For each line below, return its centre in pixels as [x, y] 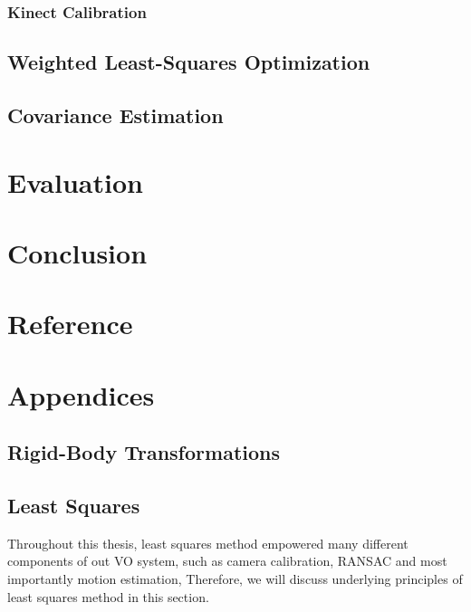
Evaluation [75, 182]
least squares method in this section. [108, 596]
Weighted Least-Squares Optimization [189, 62]
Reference [70, 324]
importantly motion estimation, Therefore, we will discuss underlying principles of [235, 579]
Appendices [81, 394]
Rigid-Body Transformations [144, 452]
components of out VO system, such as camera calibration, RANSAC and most [227, 561]
